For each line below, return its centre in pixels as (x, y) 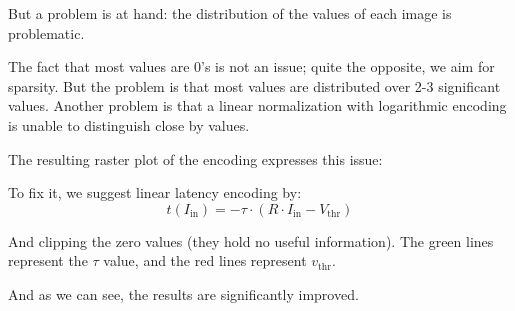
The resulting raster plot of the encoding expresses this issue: (195, 158)
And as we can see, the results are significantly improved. (183, 293)
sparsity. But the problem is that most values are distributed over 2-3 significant (254, 85)
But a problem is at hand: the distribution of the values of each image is (230, 13)
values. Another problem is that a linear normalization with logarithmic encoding (257, 105)
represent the (48, 260)
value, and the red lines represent (205, 260)
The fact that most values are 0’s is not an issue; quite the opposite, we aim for (251, 66)
